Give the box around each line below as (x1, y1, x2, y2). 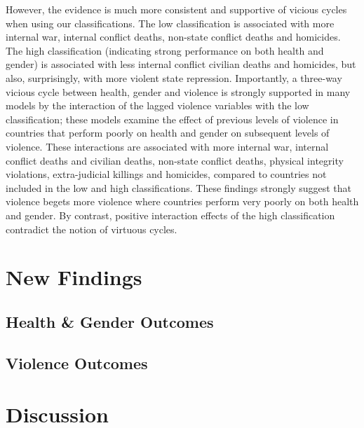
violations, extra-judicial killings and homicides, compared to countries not (6, 167, 327, 181)
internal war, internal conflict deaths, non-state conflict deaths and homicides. (6, 29, 341, 44)
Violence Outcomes (6, 352, 148, 373)
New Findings (6, 263, 142, 291)
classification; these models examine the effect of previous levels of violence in (6, 111, 339, 126)
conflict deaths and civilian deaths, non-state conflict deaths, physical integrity (6, 153, 344, 167)
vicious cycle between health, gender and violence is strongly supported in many (6, 84, 351, 99)
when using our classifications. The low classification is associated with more (6, 15, 335, 30)
